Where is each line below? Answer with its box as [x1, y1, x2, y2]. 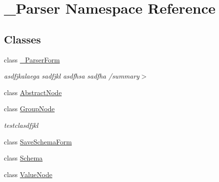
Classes [4, 31, 41, 46]
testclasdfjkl [4, 120, 39, 130]
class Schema [4, 153, 43, 163]
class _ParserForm [4, 54, 60, 64]
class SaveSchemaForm [4, 136, 72, 146]
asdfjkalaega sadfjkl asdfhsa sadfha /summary [4, 71, 140, 81]
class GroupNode [4, 103, 55, 114]
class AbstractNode [4, 87, 62, 97]
